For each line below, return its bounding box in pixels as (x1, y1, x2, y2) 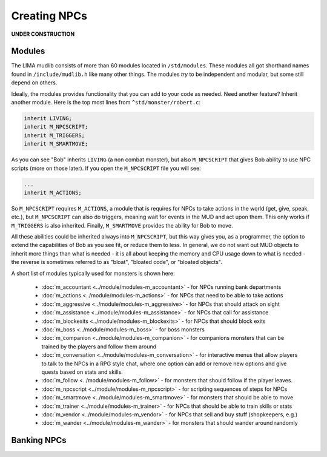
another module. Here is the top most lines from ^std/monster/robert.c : (11, 99, 201, 106)
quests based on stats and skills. (41, 368, 124, 376)
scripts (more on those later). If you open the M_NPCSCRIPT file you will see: (11, 164, 201, 172)
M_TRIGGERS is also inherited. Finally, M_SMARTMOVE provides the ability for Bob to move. (11, 222, 233, 229)
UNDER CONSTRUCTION (11, 30, 75, 38)
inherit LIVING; (24, 115, 73, 121)
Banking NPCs (11, 435, 67, 445)
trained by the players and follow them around (41, 343, 157, 350)
